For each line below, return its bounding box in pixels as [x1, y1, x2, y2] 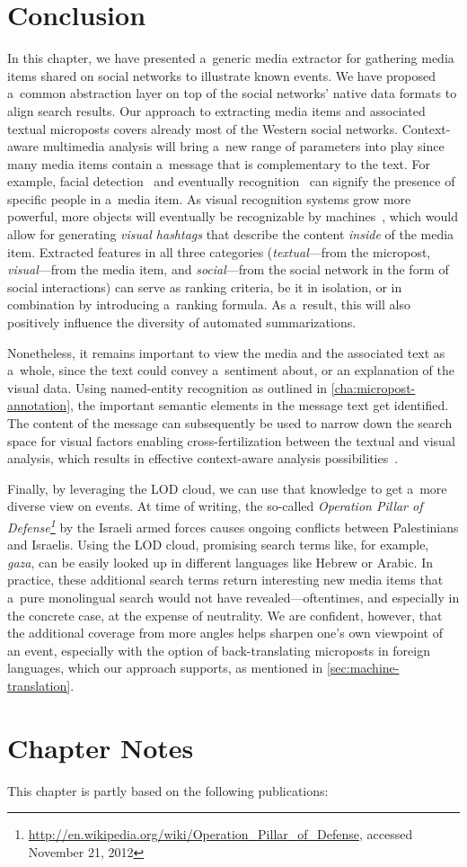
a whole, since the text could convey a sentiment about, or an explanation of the [7, 361, 454, 380]
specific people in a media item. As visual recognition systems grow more [7, 189, 411, 208]
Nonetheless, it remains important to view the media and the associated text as [7, 343, 445, 362]
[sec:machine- [326, 658, 400, 677]
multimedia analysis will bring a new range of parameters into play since [42, 137, 445, 156]
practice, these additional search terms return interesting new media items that [7, 570, 444, 589]
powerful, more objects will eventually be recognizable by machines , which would [7, 207, 458, 226]
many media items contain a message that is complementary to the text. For [7, 154, 431, 173]
